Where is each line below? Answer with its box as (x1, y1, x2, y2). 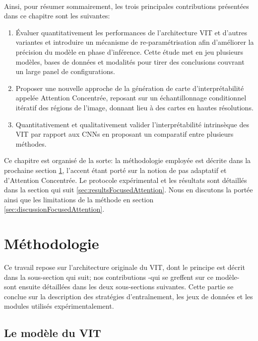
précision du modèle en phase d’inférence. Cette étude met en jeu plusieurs (15, 46, 243, 57)
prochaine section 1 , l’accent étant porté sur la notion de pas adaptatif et (4, 165, 227, 175)
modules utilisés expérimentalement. (4, 301, 114, 311)
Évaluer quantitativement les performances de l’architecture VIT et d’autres (15, 27, 247, 37)
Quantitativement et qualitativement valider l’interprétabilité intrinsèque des (15, 119, 249, 129)
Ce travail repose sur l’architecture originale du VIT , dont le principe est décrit (4, 262, 245, 272)
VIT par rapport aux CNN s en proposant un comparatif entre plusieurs (15, 129, 234, 139)
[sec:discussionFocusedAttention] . (4, 204, 105, 214)
